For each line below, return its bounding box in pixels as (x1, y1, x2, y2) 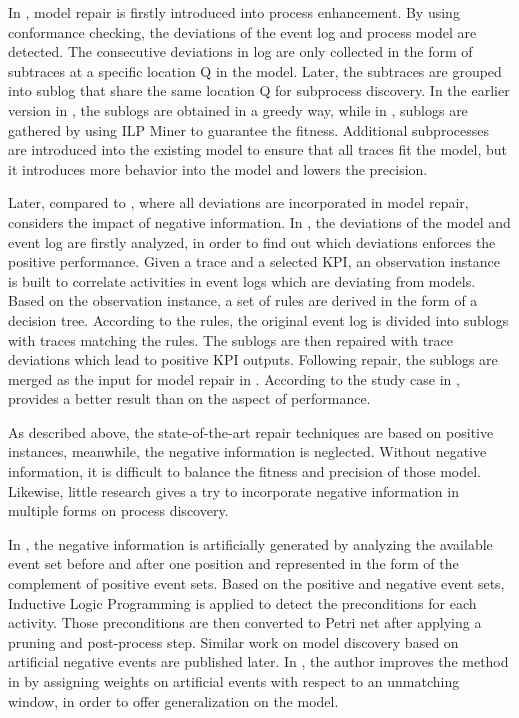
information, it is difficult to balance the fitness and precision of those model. (8, 461, 481, 482)
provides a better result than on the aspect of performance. (8, 388, 371, 409)
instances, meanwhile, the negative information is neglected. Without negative (8, 441, 487, 462)
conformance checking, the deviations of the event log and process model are (8, 21, 477, 42)
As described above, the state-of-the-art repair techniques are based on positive (8, 421, 494, 442)
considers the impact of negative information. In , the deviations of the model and (8, 211, 511, 232)
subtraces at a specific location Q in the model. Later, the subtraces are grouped (8, 60, 502, 81)
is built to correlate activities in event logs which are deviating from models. (8, 270, 476, 291)
